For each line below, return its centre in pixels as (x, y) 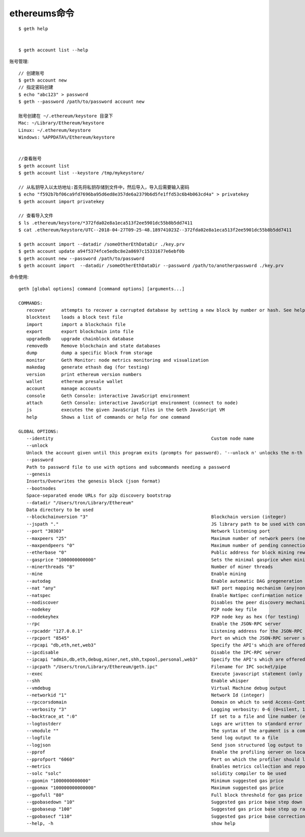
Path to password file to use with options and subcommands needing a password (128, 467)
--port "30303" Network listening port (148, 531)
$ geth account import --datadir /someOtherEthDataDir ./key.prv (102, 244)
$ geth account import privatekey (61, 201)
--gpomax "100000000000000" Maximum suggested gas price (155, 788)
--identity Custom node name (140, 439)
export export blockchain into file (80, 332)
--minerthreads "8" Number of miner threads (149, 567)
